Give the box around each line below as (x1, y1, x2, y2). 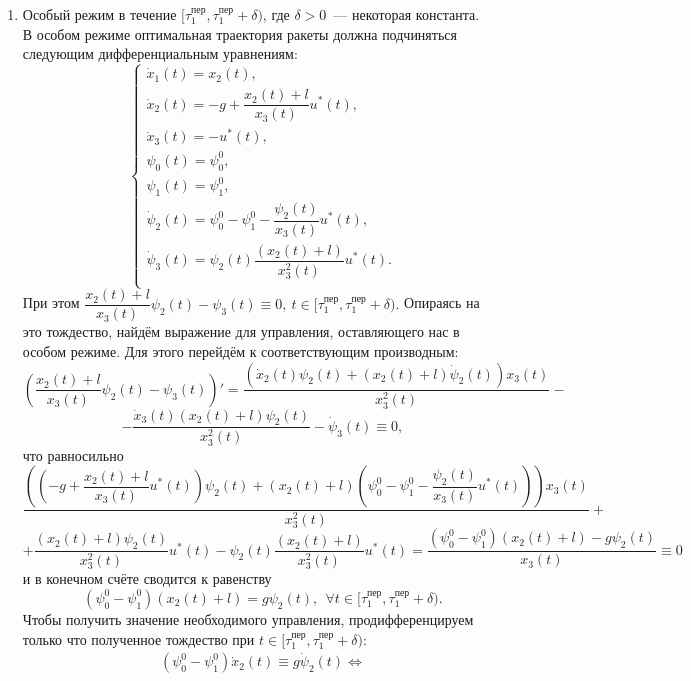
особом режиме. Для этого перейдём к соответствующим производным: (22, 340, 459, 361)
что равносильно (22, 444, 124, 465)
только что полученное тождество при (22, 628, 255, 649)
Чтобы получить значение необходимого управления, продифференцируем (22, 608, 474, 629)
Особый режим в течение (22, 4, 177, 24)
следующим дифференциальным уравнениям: (22, 43, 298, 64)
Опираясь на (404, 292, 480, 313)
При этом (22, 292, 80, 313)
